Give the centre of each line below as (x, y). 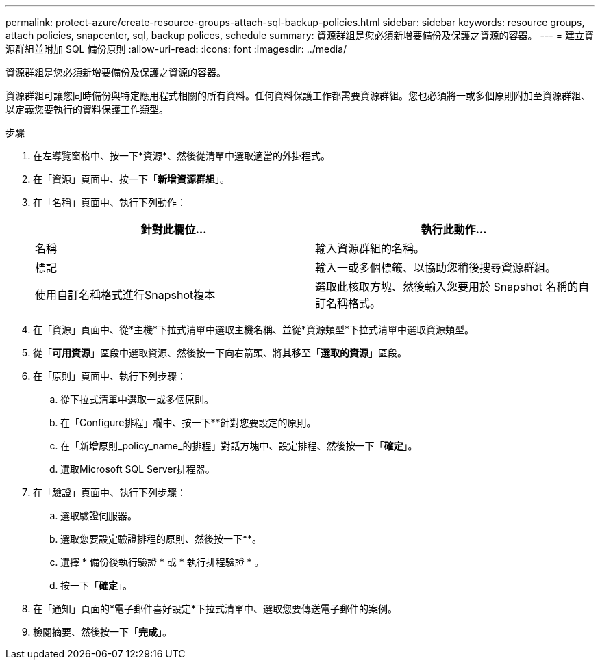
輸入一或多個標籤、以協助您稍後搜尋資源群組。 (436, 268)
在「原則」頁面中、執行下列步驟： (110, 376)
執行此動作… (454, 229)
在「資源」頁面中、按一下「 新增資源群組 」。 (131, 179)
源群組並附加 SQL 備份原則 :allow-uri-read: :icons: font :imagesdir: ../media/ (176, 49)
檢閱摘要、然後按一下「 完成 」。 (102, 632)
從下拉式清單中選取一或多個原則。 (137, 399)
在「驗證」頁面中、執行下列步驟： (110, 492)
